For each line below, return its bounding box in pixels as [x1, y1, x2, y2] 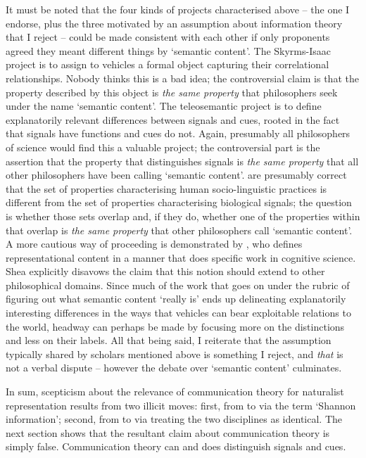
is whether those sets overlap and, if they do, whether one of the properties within [6, 208, 360, 223]
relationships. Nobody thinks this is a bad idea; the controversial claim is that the [6, 70, 359, 85]
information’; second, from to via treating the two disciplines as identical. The [6, 412, 342, 426]
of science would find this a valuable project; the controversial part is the [6, 139, 320, 154]
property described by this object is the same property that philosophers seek [6, 84, 338, 99]
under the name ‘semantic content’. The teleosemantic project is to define [6, 98, 322, 113]
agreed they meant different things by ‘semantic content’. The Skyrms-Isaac [6, 43, 331, 58]
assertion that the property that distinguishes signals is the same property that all [6, 153, 359, 168]
